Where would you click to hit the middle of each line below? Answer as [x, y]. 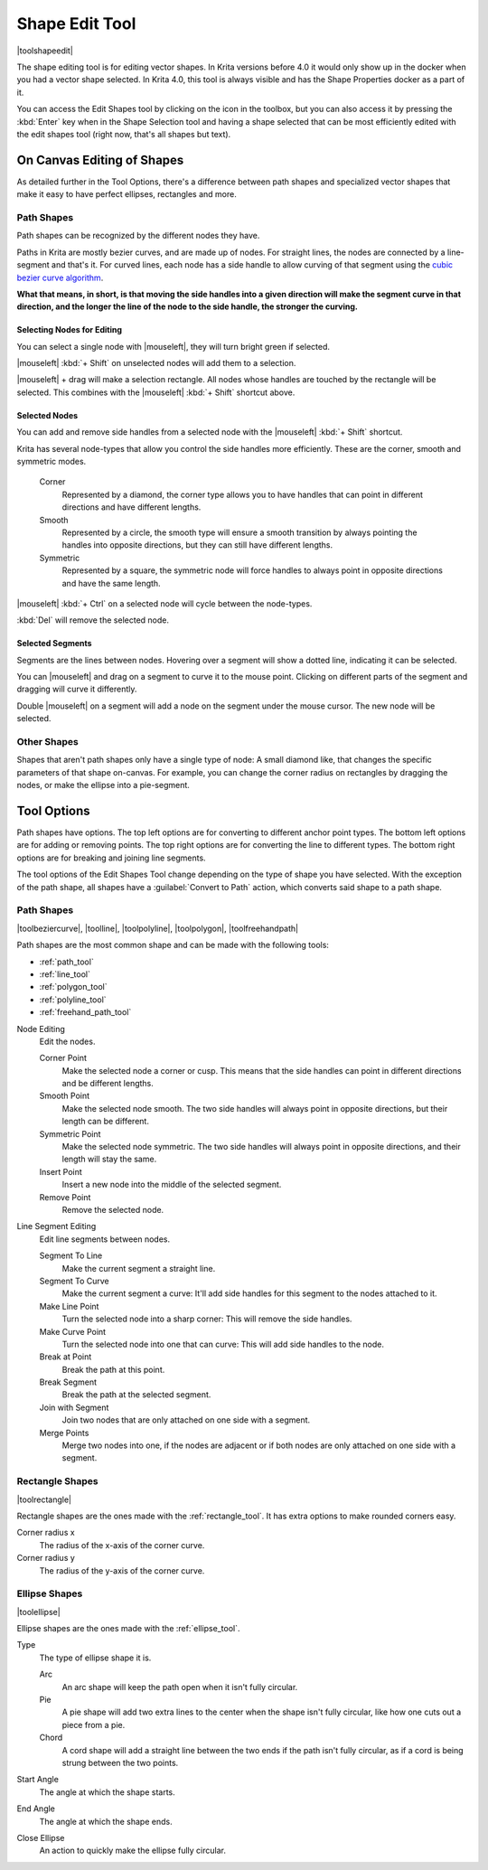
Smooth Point [65, 1096]
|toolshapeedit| [45, 51]
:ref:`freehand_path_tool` [85, 1012]
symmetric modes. [52, 462]
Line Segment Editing [56, 1226]
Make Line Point [69, 1306]
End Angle [36, 1809]
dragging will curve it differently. [77, 689]
